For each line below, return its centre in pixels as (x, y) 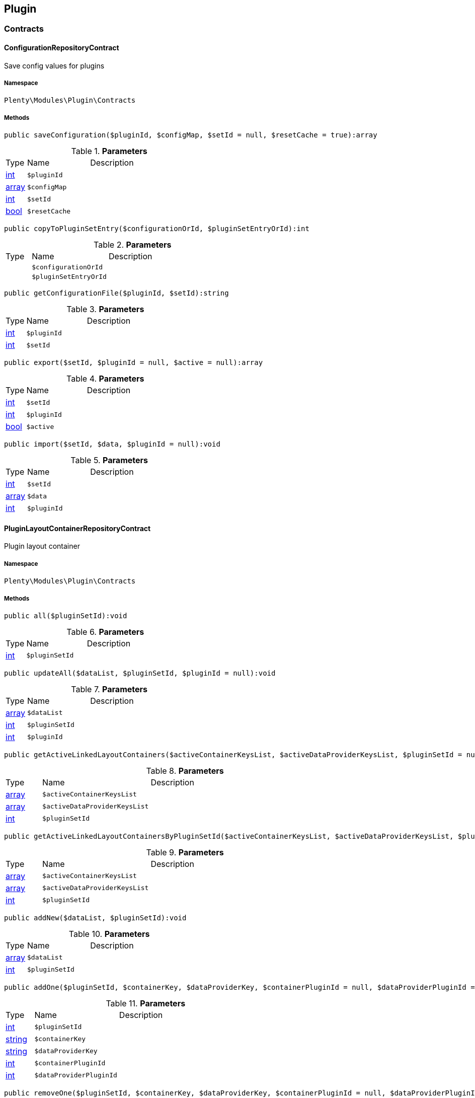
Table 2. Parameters (132, 245)
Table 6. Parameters (105, 632)
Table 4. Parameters (105, 379)
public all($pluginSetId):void (66, 615)
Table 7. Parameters (109, 689)
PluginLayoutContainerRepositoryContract (77, 528)
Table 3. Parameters (105, 309)
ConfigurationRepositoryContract (62, 48)
